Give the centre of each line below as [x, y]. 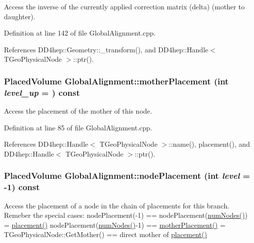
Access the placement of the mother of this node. [78, 111]
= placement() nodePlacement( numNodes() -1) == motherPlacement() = [115, 224]
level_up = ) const [42, 92]
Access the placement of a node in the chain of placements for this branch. [117, 205]
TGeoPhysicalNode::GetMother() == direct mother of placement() [106, 234]
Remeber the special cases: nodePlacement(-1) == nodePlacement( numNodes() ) [126, 215]
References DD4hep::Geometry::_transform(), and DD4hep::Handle [106, 49]
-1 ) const [22, 187]
